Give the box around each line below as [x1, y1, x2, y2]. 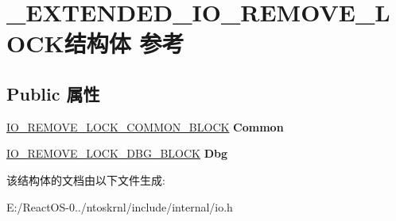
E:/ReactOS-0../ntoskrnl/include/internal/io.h [6, 198, 233, 215]
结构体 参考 [64, 27, 184, 59]
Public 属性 [6, 81, 100, 105]
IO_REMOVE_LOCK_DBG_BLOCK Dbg [6, 145, 227, 162]
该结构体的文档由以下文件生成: [6, 171, 165, 188]
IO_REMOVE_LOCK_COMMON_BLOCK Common [6, 118, 284, 135]
